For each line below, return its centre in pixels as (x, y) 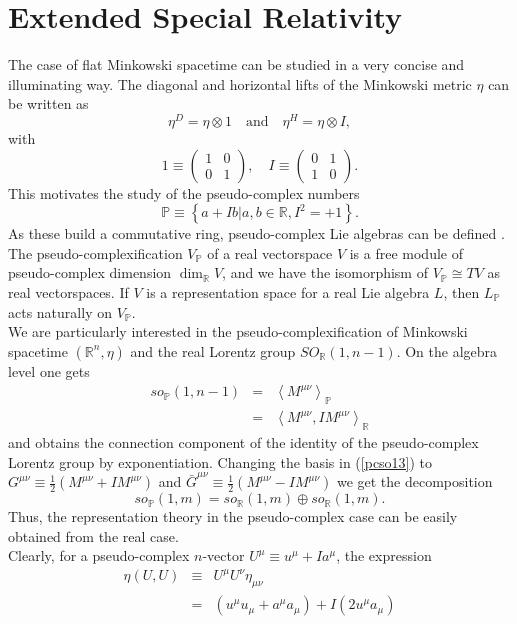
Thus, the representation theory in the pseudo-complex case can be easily (233, 516)
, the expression (384, 555)
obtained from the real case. (93, 535)
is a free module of (406, 252)
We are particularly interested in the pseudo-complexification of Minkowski (238, 331)
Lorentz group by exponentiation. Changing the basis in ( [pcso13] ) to (220, 461)
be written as (48, 103)
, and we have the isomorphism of (325, 272)
